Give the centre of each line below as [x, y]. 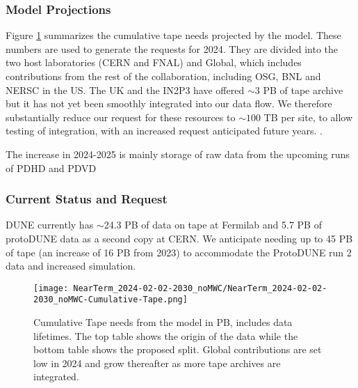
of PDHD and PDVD [51, 168]
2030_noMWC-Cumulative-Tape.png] [111, 300]
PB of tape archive [303, 90]
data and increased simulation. [71, 266]
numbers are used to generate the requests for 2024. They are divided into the [172, 48]
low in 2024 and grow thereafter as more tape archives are [157, 363]
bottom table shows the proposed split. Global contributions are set [178, 349]
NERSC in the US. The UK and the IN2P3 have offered [125, 90]
